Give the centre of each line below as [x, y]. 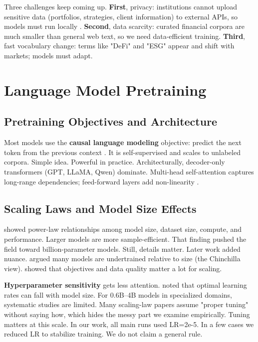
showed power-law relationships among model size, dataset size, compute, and [123, 229]
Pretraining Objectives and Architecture [111, 121]
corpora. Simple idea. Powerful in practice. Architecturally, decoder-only [115, 162]
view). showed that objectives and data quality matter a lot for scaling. [113, 268]
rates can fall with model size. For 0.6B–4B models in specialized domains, [118, 294]
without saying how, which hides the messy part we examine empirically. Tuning [127, 314]
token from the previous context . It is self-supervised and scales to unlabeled [122, 152]
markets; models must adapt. [48, 55]
